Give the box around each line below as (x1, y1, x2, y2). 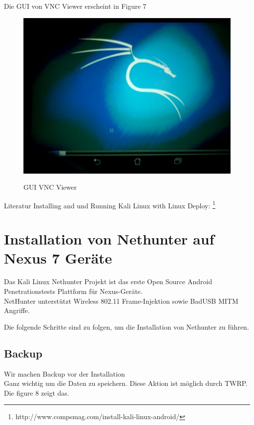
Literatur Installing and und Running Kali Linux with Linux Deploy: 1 (4, 199, 215, 210)
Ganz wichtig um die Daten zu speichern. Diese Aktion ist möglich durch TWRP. (4, 378, 248, 388)
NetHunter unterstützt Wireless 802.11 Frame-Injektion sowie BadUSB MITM (4, 295, 238, 306)
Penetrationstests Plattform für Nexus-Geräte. (4, 286, 143, 296)
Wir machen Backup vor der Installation (4, 368, 125, 379)
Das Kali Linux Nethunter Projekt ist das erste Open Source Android (4, 276, 212, 287)
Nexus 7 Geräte (4, 248, 112, 268)
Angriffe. (4, 305, 30, 315)
